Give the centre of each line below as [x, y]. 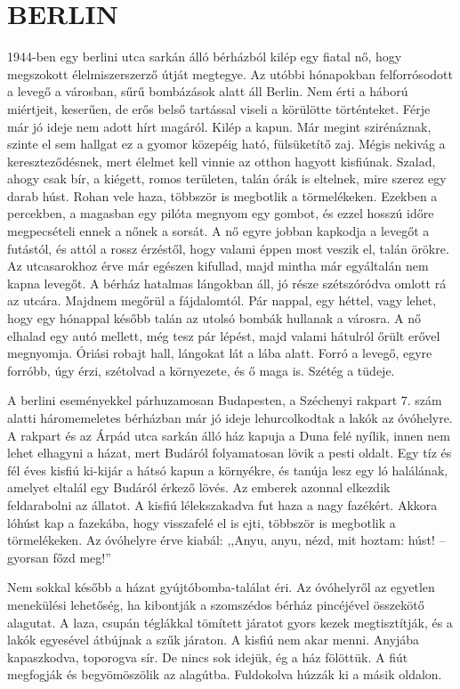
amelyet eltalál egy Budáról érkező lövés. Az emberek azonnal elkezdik [199, 487]
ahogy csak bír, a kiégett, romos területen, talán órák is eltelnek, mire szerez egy [227, 178]
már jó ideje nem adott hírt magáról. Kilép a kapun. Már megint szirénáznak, [219, 126]
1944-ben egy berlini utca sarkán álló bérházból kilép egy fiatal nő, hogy [205, 57]
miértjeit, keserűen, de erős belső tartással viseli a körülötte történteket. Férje [219, 108]
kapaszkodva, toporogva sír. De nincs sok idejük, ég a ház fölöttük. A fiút [208, 657]
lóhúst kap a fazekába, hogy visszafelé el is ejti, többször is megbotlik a [202, 522]
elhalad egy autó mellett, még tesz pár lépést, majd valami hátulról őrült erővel [224, 335]
